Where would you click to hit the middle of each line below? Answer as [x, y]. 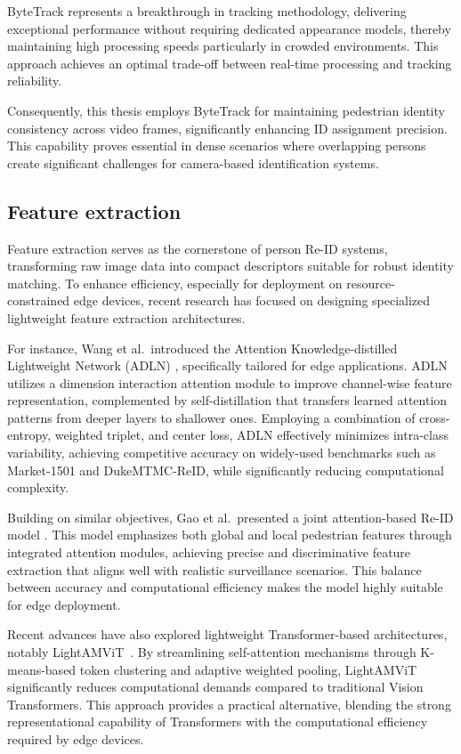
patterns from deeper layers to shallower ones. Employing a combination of [211, 417]
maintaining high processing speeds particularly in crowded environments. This [223, 46]
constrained [39, 300]
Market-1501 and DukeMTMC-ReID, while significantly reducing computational [226, 470]
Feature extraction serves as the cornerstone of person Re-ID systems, [198, 248]
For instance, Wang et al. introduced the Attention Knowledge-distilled [202, 348]
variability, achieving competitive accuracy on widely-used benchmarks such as [222, 453]
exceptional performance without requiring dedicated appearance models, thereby [229, 28]
